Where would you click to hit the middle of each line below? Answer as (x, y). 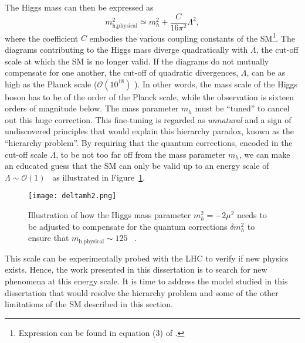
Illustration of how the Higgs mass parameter (110, 215)
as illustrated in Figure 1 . (99, 177)
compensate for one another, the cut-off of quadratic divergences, (122, 72)
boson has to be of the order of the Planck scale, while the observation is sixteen (150, 96)
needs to (252, 215)
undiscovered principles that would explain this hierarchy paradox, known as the (149, 131)
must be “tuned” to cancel (242, 108)
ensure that (49, 238)
